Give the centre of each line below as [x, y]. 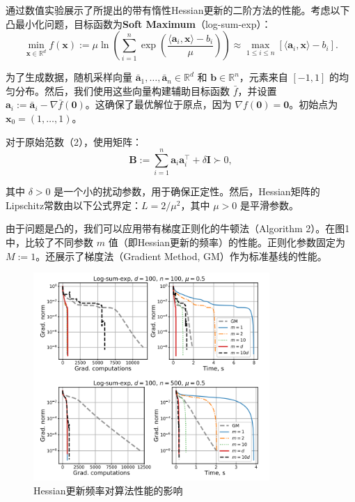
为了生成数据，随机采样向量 [69, 77]
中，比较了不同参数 [49, 242]
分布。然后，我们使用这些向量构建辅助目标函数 [122, 90]
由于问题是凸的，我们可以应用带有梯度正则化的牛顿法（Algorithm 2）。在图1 [178, 228]
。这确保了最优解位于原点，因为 [158, 104]
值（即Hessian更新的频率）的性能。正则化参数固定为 [227, 242]
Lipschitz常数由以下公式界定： [74, 205]
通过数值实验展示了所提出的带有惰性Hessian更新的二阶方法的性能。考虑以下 [178, 10]
